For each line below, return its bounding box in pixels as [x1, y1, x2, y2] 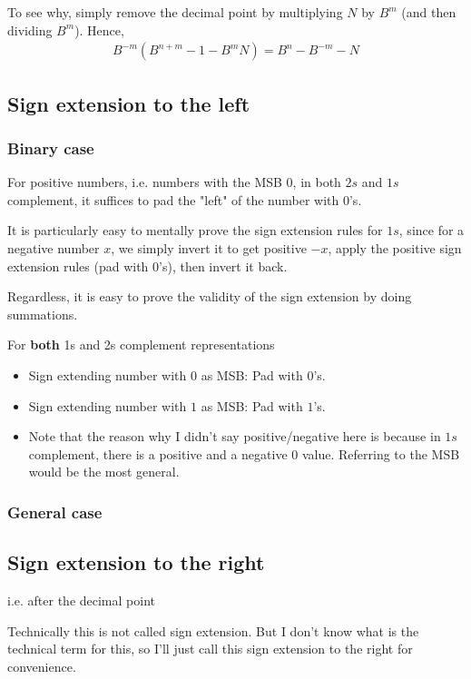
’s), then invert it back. [159, 256, 288, 275]
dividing [7, 20, 53, 39]
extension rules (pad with [7, 256, 149, 275]
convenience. [7, 656, 76, 675]
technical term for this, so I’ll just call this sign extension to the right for [7, 639, 413, 658]
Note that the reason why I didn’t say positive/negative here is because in [28, 427, 441, 446]
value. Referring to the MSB [301, 444, 460, 463]
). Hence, [74, 20, 124, 39]
